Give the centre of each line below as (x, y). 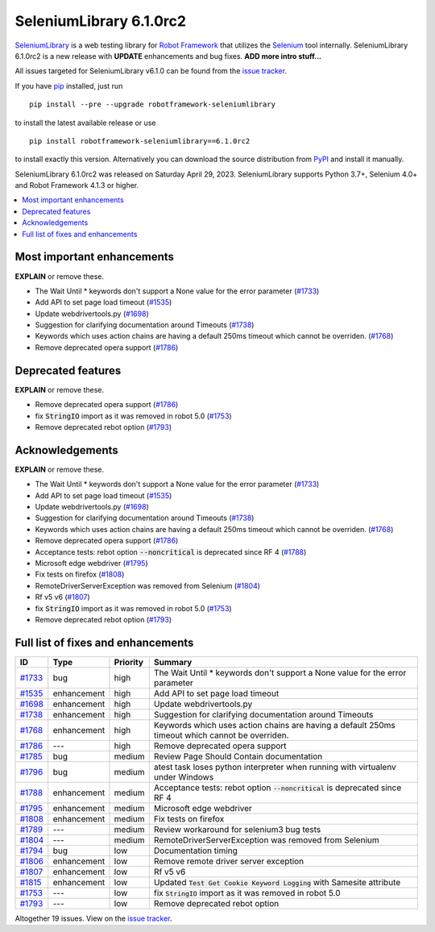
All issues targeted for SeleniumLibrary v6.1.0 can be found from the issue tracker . (151, 71)
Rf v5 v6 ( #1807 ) (62, 597)
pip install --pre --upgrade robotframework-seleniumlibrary (152, 104)
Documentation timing (195, 851)
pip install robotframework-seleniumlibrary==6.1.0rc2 (140, 141)
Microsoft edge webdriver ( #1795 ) (91, 563)
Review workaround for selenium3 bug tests (237, 829)
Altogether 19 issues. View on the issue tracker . (93, 918)
